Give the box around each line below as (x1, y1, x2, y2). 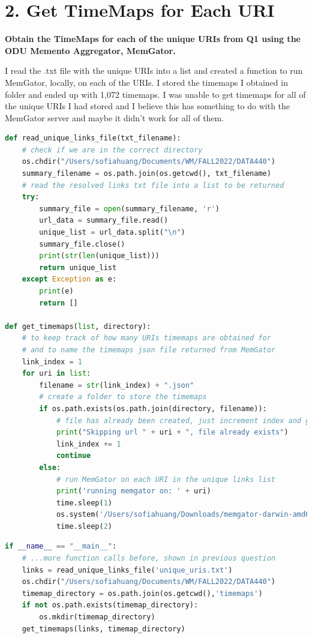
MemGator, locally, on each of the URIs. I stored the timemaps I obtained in (5, 76, 288, 88)
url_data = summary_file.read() (39, 216, 169, 225)
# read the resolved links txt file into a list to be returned (22, 181, 284, 190)
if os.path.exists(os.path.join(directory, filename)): (39, 404, 267, 413)
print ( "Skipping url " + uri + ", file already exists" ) (56, 428, 289, 437)
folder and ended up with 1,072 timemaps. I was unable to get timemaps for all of (5, 88, 306, 100)
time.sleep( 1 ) (56, 498, 112, 507)
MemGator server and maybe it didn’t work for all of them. (5, 111, 224, 124)
